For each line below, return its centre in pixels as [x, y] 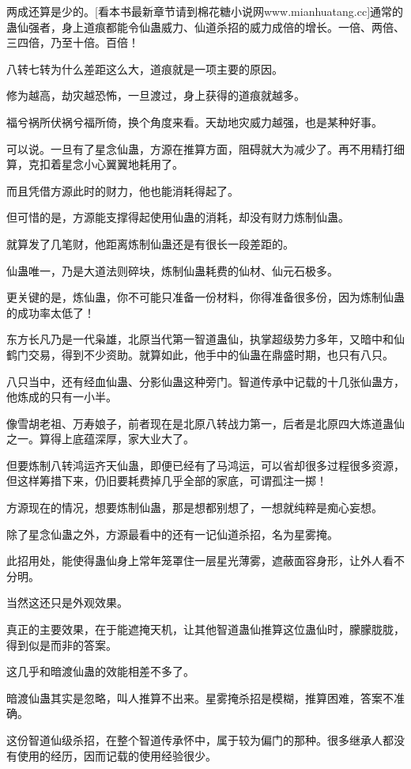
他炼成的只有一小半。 [62, 397]
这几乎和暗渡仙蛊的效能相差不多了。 [100, 671]
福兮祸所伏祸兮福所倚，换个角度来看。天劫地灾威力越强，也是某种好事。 [194, 121]
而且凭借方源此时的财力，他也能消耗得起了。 [123, 190]
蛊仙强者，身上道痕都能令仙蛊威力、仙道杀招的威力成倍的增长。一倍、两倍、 [205, 27]
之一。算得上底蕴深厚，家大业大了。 [100, 439]
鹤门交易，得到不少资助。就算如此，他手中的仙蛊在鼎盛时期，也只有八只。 [200, 354]
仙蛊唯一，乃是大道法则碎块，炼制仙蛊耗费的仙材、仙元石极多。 [172, 270]
